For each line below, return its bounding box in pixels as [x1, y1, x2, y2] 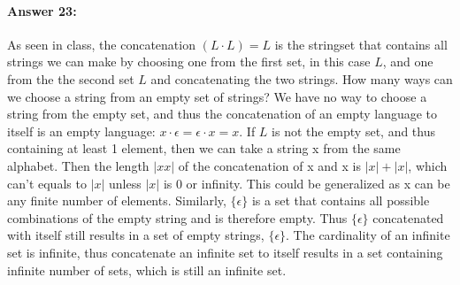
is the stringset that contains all [274, 35, 448, 53]
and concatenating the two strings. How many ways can [150, 69, 453, 88]
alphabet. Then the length [7, 156, 149, 174]
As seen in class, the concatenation [7, 35, 195, 53]
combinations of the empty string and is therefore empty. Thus [7, 208, 348, 227]
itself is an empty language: [7, 121, 156, 140]
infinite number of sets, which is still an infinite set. [7, 260, 287, 279]
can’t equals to [7, 173, 87, 192]
